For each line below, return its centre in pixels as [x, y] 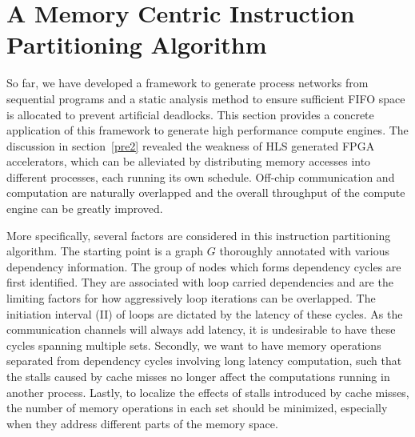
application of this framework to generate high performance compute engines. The [207, 130]
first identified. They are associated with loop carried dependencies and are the [200, 282]
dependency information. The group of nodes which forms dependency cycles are [204, 266]
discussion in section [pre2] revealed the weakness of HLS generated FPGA [191, 145]
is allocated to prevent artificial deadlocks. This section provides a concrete [190, 114]
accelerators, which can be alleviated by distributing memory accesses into [189, 161]
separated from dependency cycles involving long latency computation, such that [204, 361]
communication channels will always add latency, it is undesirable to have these [201, 329]
